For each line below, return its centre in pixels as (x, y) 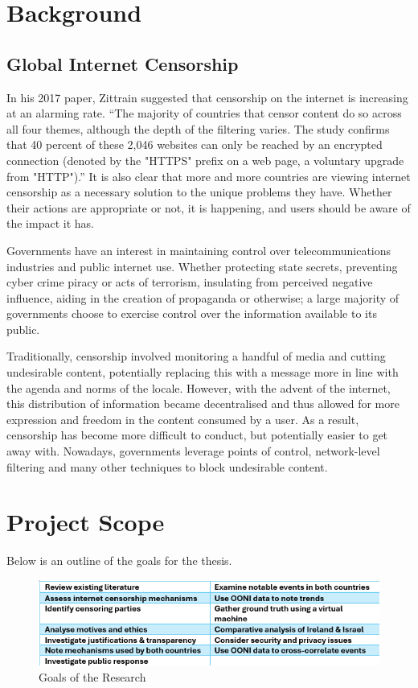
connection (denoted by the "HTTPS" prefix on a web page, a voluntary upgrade (205, 160)
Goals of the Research (92, 676)
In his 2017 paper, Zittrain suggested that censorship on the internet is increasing (207, 97)
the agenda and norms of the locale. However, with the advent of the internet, (199, 387)
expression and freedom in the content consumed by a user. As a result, (183, 419)
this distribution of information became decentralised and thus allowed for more (203, 404)
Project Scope (86, 522)
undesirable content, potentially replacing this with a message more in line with (203, 372)
